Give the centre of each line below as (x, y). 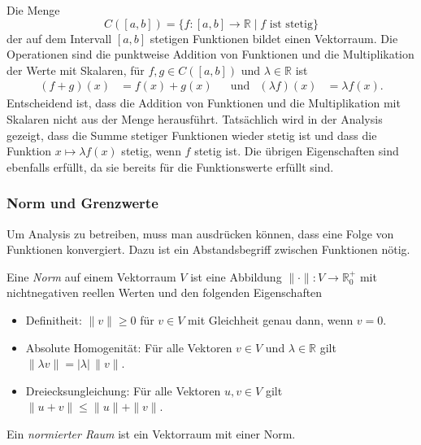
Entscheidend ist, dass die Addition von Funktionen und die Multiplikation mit (204, 103)
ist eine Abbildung (236, 276)
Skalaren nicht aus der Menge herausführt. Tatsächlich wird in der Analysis (195, 119)
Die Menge (33, 10)
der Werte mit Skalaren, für (76, 70)
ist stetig (291, 24)
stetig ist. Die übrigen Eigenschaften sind (297, 151)
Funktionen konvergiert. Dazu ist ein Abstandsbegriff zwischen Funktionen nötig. (208, 249)
